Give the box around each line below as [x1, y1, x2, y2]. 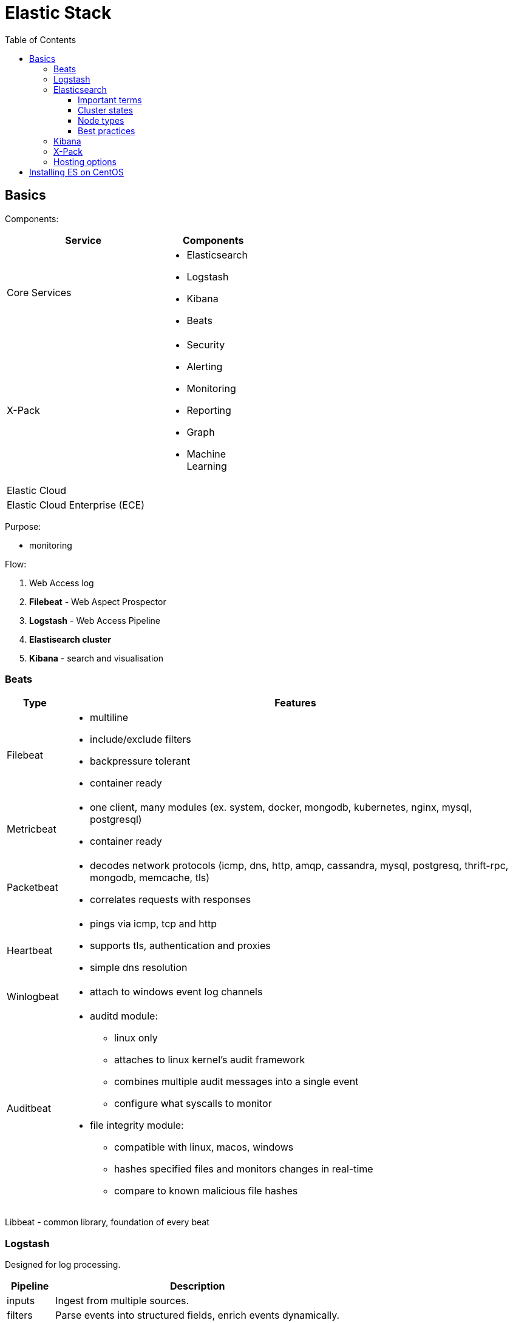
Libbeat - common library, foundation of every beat [5, 1217, 209, 1228]
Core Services [7, 286, 72, 299]
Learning [186, 459, 227, 472]
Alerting [186, 360, 223, 373]
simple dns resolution [89, 961, 188, 974]
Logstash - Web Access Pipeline [29, 615, 160, 626]
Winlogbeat [7, 990, 59, 1003]
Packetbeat [7, 881, 58, 894]
